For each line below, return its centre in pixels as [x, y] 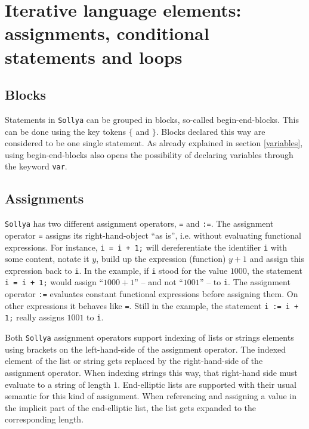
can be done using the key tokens [66, 131]
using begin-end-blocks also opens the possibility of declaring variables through [149, 154]
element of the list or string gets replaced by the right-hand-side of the [134, 361]
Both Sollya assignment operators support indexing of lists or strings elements [149, 337]
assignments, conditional [107, 33]
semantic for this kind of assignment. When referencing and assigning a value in [151, 396]
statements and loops [94, 56]
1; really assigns [35, 317]
